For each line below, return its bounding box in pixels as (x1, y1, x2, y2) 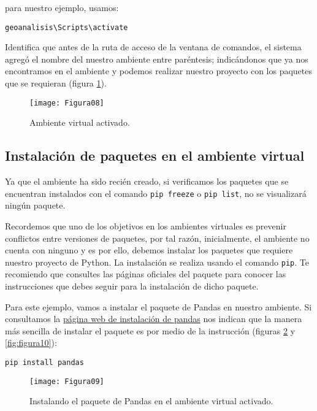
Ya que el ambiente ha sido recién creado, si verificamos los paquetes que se (5, 175, 289, 188)
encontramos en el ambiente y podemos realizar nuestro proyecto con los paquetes (5, 64, 313, 77)
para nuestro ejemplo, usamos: (5, 1, 119, 13)
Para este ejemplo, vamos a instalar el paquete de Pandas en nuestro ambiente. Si (5, 300, 312, 313)
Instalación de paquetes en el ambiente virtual (5, 146, 305, 165)
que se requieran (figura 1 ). (5, 77, 107, 90)
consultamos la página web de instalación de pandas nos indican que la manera (5, 312, 302, 325)
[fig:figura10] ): (5, 336, 57, 349)
